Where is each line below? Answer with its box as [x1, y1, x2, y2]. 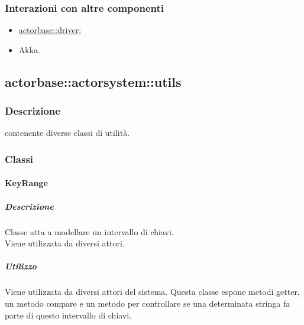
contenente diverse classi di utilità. [5, 126, 130, 139]
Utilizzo [5, 260, 37, 272]
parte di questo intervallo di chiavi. [5, 308, 132, 321]
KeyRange [5, 177, 48, 189]
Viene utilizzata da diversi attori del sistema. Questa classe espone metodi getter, [5, 285, 300, 298]
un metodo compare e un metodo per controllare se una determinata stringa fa [5, 297, 290, 309]
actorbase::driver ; [18, 24, 82, 36]
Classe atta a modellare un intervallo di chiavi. [5, 225, 174, 238]
